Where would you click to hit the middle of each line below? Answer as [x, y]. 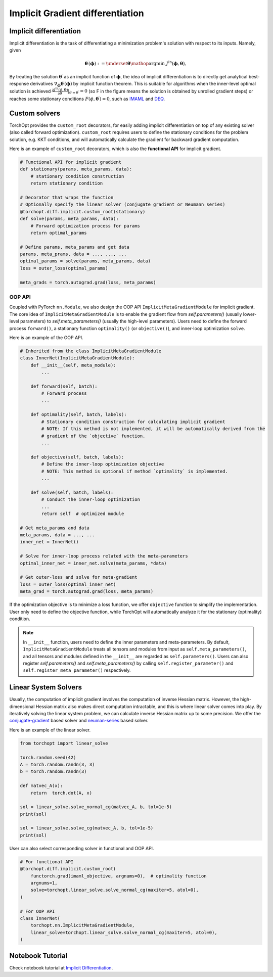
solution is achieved [30, 91]
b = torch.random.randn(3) [53, 772]
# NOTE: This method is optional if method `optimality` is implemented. [135, 471]
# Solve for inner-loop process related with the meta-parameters [104, 556]
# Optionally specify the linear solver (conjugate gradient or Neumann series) [123, 204]
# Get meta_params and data [55, 528]
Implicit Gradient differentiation [77, 13]
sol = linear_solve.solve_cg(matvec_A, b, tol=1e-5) [87, 828]
